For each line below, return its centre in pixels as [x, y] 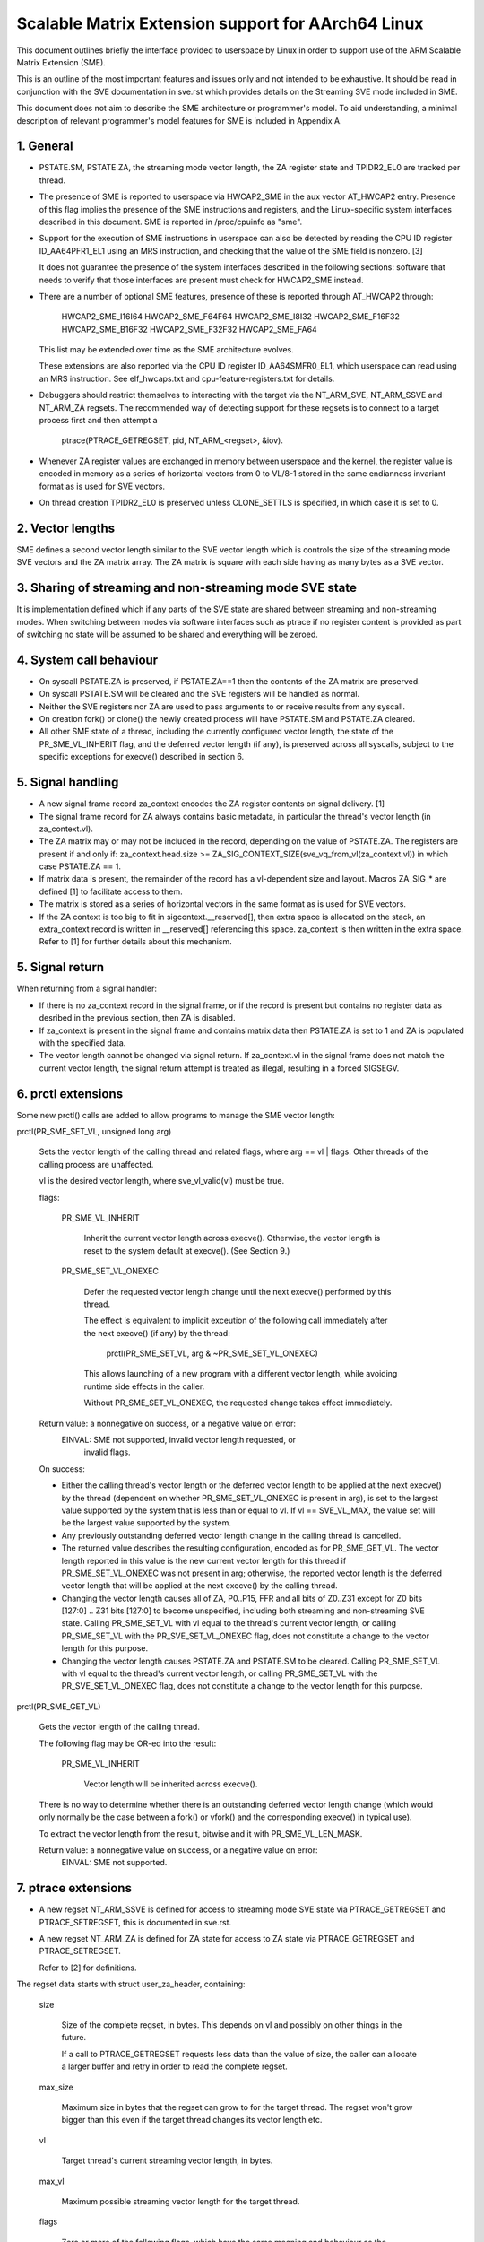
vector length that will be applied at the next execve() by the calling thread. [199, 1586]
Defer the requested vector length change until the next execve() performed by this [238, 1291]
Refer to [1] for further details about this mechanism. [135, 942]
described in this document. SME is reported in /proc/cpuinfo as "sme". [171, 222]
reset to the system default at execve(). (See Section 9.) [187, 1250]
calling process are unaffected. [96, 1164]
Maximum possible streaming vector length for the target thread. [181, 2201]
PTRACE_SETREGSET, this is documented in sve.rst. [135, 1922]
